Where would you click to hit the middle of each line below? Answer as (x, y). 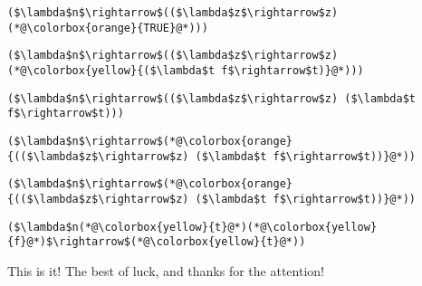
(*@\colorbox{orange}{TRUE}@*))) (108, 28)
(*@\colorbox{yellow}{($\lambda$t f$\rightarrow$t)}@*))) (186, 70)
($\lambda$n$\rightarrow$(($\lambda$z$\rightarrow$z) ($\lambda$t (212, 98)
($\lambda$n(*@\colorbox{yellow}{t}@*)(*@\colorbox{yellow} (192, 227)
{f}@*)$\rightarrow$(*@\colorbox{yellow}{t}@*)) (157, 242)
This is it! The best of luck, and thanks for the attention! (166, 270)
